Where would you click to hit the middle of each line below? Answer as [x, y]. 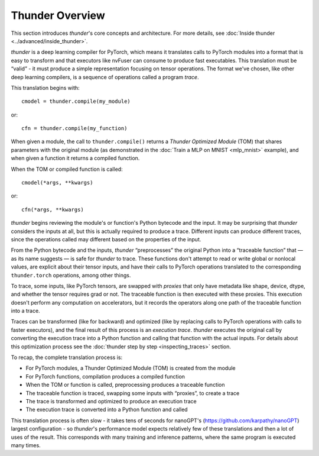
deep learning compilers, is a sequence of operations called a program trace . [105, 77]
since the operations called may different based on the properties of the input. [106, 239]
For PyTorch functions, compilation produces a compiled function [105, 376]
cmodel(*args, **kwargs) [57, 183]
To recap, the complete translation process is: [67, 357]
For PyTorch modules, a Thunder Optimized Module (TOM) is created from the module [131, 368]
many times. [26, 445]
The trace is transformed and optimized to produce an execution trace [111, 401]
